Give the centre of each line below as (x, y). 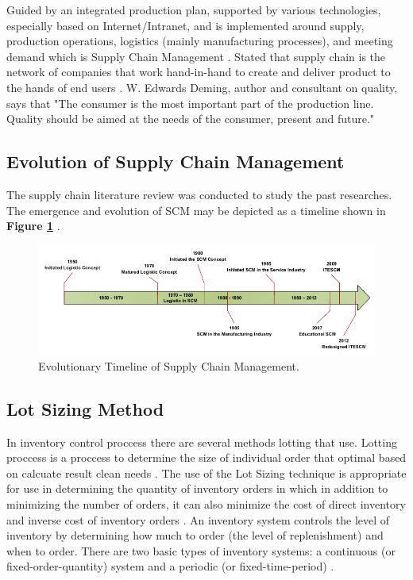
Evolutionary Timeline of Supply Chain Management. (169, 365)
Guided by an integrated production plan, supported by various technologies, (194, 10)
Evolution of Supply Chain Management (176, 161)
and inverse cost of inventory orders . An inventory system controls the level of (198, 519)
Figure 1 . (33, 226)
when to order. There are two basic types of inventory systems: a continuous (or (201, 550)
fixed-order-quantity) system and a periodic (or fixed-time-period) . (170, 566)
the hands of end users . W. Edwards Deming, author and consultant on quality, (202, 87)
